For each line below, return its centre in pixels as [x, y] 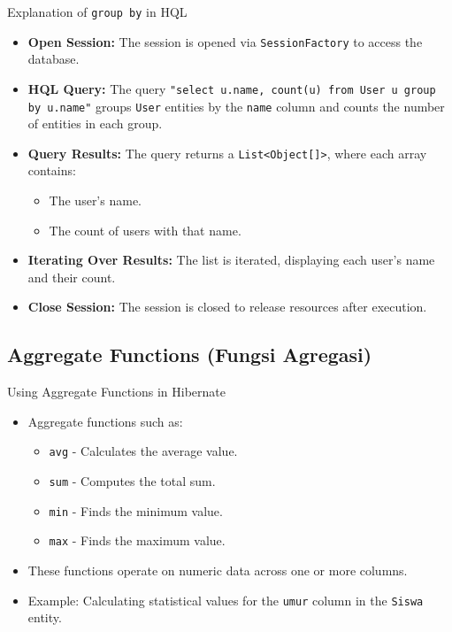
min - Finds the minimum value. [136, 510]
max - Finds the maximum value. [137, 540]
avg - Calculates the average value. [143, 451]
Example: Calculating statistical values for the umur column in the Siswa [226, 600]
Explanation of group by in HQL [97, 12]
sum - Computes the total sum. [132, 481]
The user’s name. [95, 200]
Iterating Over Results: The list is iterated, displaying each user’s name [231, 260]
